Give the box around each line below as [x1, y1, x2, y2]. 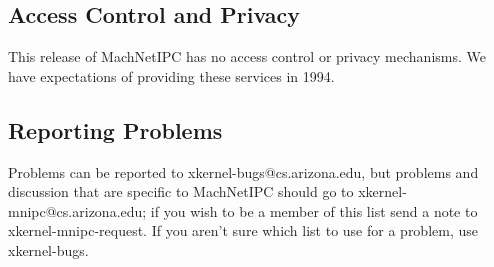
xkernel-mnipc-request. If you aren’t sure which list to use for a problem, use [8, 220, 478, 241]
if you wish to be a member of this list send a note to [150, 200, 478, 221]
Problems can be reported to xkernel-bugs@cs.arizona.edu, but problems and [8, 161, 479, 182]
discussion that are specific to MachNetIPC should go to [8, 181, 354, 202]
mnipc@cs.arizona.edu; [8, 200, 147, 221]
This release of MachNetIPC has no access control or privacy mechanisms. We [8, 46, 486, 67]
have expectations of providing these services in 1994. [8, 65, 335, 86]
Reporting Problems [8, 114, 223, 145]
